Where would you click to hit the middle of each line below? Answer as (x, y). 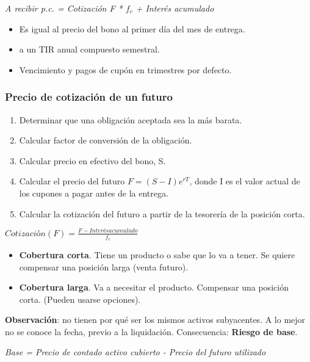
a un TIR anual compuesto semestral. (89, 49)
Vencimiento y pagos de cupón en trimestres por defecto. (125, 69)
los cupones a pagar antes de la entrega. (94, 193)
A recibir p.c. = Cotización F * (64, 8)
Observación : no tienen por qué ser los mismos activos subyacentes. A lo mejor (155, 320)
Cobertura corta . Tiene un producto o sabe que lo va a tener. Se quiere (157, 254)
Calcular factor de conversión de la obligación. (106, 140)
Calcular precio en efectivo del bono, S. (92, 160)
